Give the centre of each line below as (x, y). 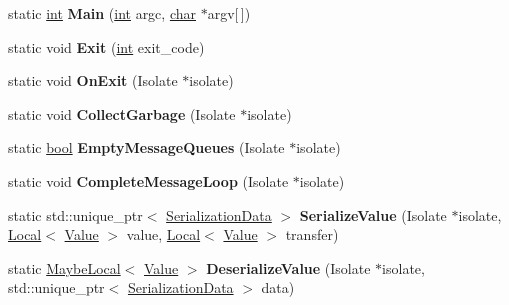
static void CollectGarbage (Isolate (122, 113)
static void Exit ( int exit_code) (106, 46)
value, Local (163, 234)
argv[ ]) (229, 13)
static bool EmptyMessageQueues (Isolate (146, 147)
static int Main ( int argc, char (102, 13)
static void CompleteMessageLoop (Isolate (148, 180)
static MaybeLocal (64, 267)
